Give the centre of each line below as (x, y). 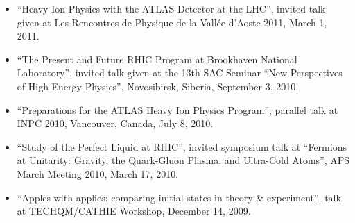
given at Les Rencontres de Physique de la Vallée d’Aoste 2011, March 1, (172, 22)
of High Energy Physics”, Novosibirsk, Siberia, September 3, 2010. (158, 86)
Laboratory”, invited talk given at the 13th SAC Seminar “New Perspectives (180, 73)
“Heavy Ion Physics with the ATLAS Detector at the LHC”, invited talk (171, 8)
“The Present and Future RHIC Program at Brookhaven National (157, 59)
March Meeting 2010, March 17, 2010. (98, 173)
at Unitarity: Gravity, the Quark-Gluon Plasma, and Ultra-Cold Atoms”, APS (183, 160)
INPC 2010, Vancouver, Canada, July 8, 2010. (115, 123)
